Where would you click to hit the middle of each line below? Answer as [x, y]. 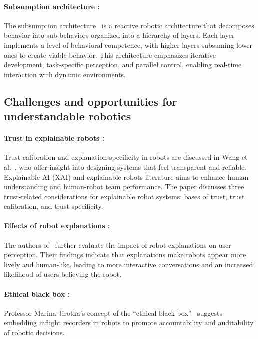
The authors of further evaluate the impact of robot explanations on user [118, 244]
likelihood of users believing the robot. [63, 274]
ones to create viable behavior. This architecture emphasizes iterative [110, 55]
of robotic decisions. [34, 332]
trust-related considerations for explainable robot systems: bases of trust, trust [124, 196]
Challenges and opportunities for [91, 101]
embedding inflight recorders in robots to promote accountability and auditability [129, 322]
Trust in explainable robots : [54, 138]
